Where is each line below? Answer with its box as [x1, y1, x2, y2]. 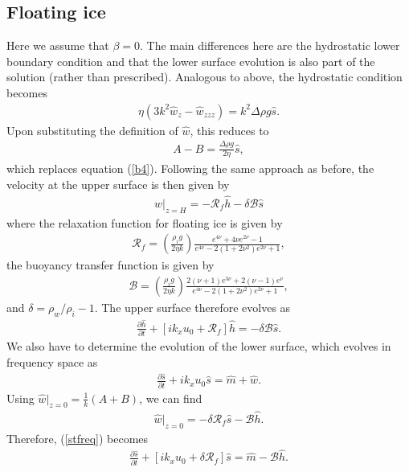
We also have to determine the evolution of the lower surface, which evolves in [6, 338, 391, 355]
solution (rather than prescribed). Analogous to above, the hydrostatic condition [6, 68, 403, 85]
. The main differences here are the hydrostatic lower [139, 37, 400, 54]
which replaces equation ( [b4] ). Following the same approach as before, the [6, 160, 374, 177]
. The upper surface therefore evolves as [94, 298, 291, 315]
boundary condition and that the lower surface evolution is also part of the [6, 52, 375, 69]
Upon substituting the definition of [6, 121, 178, 138]
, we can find [139, 389, 202, 406]
